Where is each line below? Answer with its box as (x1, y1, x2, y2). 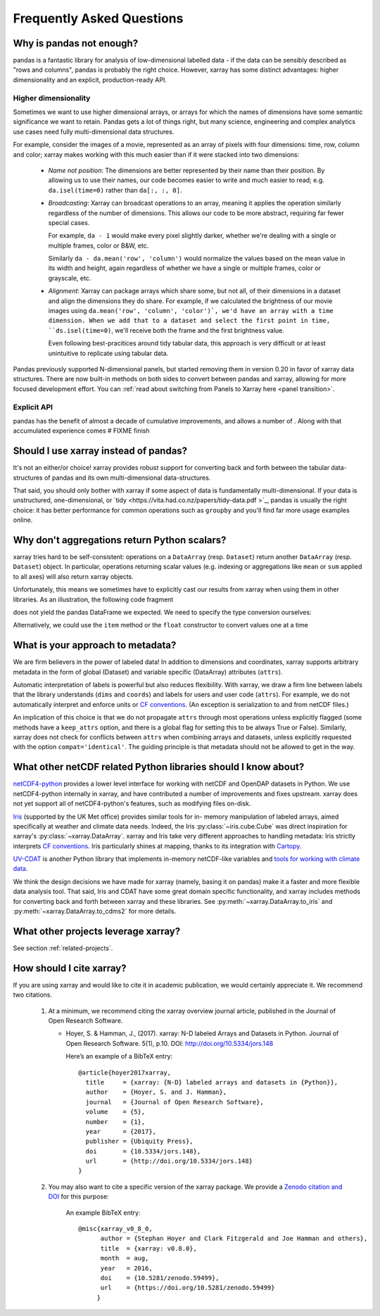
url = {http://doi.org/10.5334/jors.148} (85, 1157, 253, 1165)
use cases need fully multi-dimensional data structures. (13, 127, 175, 136)
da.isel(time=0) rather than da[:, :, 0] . (48, 186, 182, 194)
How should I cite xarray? (13, 962, 127, 974)
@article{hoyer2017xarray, (78, 1068, 172, 1076)
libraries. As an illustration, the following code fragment (13, 595, 174, 603)
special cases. (48, 218, 90, 226)
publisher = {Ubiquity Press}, (85, 1137, 194, 1146)
